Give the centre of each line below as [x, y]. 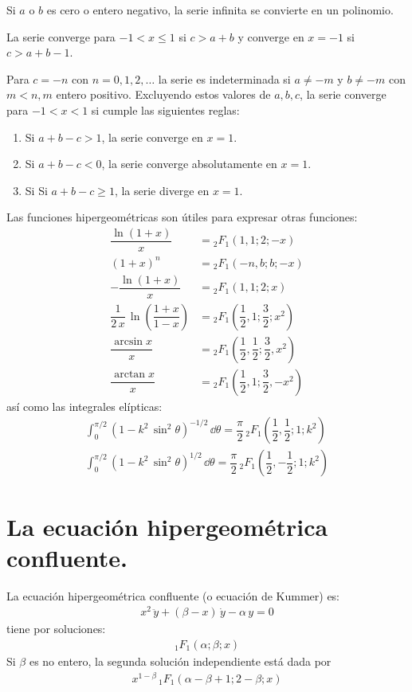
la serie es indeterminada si [224, 78]
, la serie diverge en [162, 190]
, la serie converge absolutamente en [189, 164]
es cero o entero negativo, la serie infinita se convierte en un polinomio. [220, 10]
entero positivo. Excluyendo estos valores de [163, 94]
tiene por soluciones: [56, 629]
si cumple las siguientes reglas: [165, 109]
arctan [130, 375]
